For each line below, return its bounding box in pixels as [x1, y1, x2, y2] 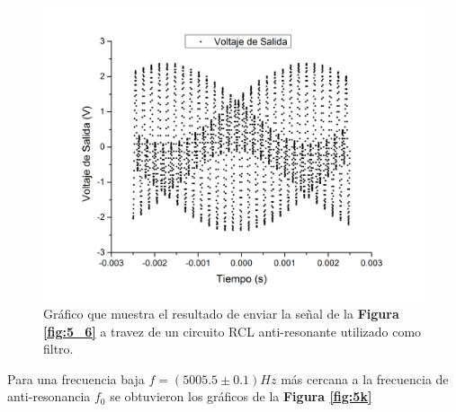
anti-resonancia [7, 387, 91, 406]
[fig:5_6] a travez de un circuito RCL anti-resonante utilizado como [43, 321, 422, 340]
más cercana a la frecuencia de [281, 369, 449, 388]
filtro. [43, 339, 74, 358]
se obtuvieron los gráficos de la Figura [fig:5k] [110, 387, 372, 406]
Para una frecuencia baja [7, 369, 145, 388]
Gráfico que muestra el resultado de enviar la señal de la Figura [43, 304, 399, 323]
